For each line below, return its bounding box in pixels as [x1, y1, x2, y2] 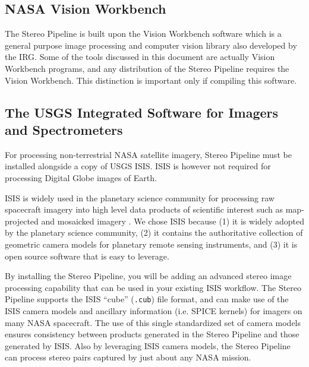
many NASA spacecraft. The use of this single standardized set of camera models [5, 316, 301, 328]
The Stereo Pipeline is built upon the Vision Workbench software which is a [5, 27, 282, 40]
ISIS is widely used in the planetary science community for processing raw [5, 191, 275, 204]
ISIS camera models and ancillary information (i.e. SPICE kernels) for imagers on [5, 304, 302, 317]
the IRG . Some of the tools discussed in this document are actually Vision [5, 50, 275, 63]
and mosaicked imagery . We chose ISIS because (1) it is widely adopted [41, 214, 304, 227]
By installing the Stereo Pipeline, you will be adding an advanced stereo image [5, 270, 292, 282]
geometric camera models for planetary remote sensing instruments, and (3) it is [5, 238, 298, 250]
